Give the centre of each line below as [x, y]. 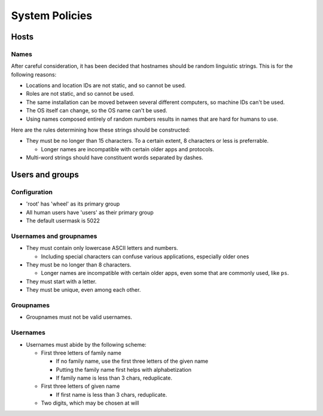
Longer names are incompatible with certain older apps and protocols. [128, 149]
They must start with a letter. [61, 282]
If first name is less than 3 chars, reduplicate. [112, 394]
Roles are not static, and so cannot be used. [80, 94]
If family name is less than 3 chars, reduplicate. [114, 378]
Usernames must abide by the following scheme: [86, 344]
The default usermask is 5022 [63, 221]
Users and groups [45, 175]
